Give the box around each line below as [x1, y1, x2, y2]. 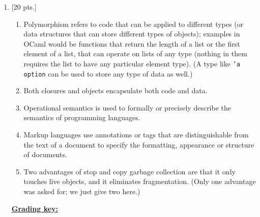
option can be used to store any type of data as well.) [23, 68, 193, 79]
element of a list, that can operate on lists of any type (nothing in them [23, 48, 247, 59]
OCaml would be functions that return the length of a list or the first [23, 38, 240, 49]
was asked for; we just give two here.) [23, 186, 140, 197]
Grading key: [11, 203, 59, 213]
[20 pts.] [11, 2, 37, 12]
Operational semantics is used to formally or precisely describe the [23, 102, 232, 113]
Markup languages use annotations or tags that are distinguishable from [23, 129, 249, 140]
